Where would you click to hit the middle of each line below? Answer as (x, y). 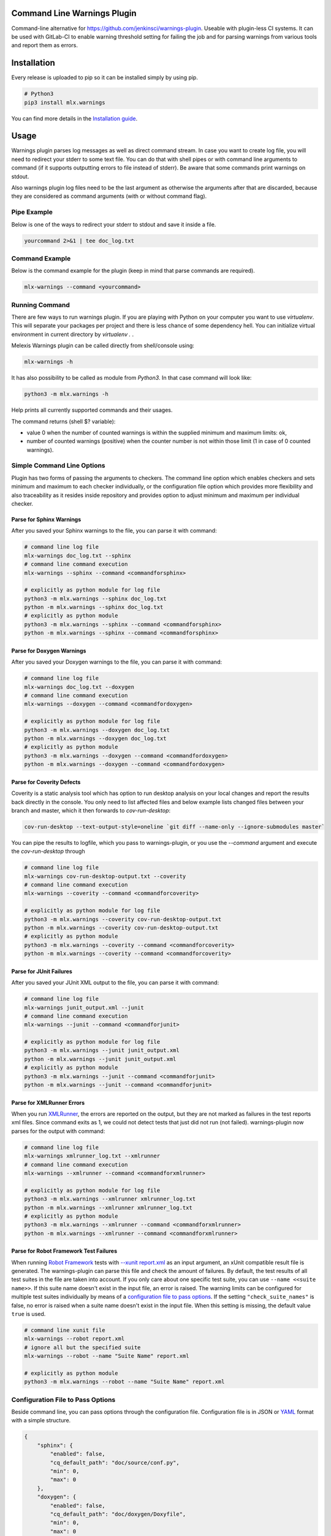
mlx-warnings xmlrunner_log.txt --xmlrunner (92, 1156)
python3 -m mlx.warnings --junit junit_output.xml (102, 1050)
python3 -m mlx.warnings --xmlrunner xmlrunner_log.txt (110, 1199)
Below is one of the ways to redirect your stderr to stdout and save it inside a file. (114, 224)
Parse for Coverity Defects (46, 782)
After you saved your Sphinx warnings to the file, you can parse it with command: (114, 531)
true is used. (29, 1314)
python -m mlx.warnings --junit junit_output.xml (100, 1059)
